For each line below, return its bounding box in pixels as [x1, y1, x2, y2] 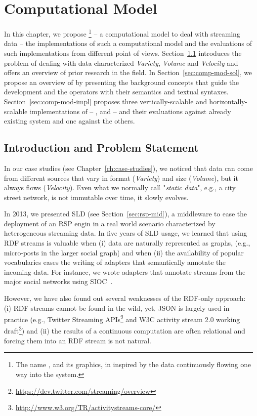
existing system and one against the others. [4, 116, 135, 126]
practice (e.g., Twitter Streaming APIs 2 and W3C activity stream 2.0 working [4, 313, 240, 324]
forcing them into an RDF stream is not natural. [4, 335, 151, 345]
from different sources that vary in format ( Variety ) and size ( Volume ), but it [4, 172, 238, 183]
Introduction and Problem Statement [4, 140, 199, 155]
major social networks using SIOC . [4, 276, 113, 287]
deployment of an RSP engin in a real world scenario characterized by [4, 218, 215, 228]
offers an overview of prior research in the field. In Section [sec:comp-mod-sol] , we [4, 67, 252, 78]
